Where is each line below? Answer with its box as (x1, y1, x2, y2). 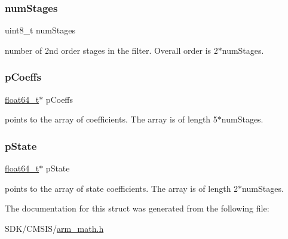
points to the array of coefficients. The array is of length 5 (5, 113, 217, 125)
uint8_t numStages (5, 24, 75, 36)
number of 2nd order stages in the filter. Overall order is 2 (5, 44, 218, 56)
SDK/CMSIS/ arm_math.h (5, 222, 104, 234)
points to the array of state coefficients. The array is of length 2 (5, 182, 238, 194)
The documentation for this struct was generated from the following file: (5, 202, 269, 215)
